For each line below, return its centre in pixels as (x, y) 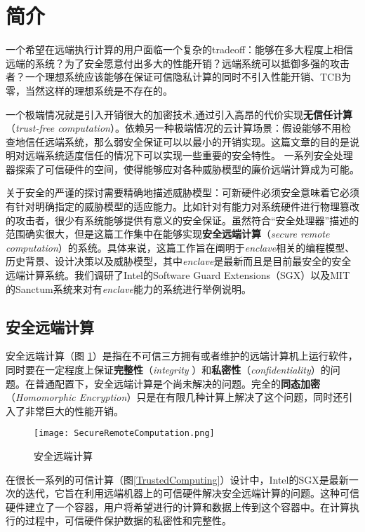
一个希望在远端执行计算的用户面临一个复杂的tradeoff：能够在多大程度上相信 (180, 49)
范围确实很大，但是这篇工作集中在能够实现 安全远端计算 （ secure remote (168, 234)
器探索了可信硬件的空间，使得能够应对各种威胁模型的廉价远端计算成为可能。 (182, 169)
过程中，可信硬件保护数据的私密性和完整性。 (128, 520)
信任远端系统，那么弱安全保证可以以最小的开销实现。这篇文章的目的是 (187, 141)
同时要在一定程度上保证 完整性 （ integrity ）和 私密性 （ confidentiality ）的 (168, 370)
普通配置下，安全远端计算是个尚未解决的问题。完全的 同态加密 (177, 383)
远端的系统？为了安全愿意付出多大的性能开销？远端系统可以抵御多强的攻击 (178, 63)
